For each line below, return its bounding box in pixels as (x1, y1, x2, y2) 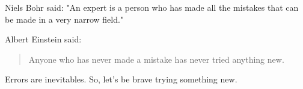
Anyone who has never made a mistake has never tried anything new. (28, 53, 284, 65)
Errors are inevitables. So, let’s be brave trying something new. (5, 73, 237, 85)
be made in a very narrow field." (5, 13, 124, 25)
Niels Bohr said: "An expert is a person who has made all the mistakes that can (5, 1, 299, 13)
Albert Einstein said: (5, 33, 82, 45)
